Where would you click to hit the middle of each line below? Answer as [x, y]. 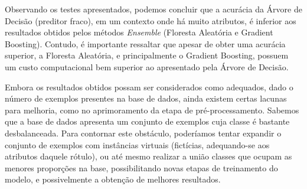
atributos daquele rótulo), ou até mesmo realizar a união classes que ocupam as [148, 156]
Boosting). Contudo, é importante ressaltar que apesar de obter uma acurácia [145, 43]
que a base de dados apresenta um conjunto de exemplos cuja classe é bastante [147, 121]
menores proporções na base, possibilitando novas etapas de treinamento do [141, 167]
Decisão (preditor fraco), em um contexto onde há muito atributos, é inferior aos [151, 20]
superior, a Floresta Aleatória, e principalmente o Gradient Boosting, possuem [147, 55]
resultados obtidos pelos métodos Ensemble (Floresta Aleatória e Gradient [139, 32]
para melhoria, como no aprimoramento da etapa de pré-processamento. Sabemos [152, 110]
